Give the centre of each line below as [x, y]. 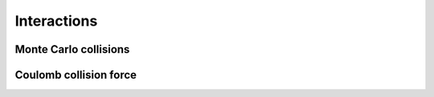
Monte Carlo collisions [72, 49]
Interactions [56, 21]
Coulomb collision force [76, 75]
